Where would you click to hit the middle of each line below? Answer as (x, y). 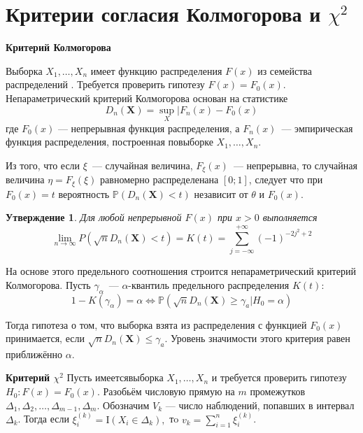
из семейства (285, 70)
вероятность (84, 193)
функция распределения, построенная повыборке (109, 142)
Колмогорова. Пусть (48, 284)
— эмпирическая (317, 128)
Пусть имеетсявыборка (115, 377)
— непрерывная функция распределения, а (149, 128)
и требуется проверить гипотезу (279, 377)
